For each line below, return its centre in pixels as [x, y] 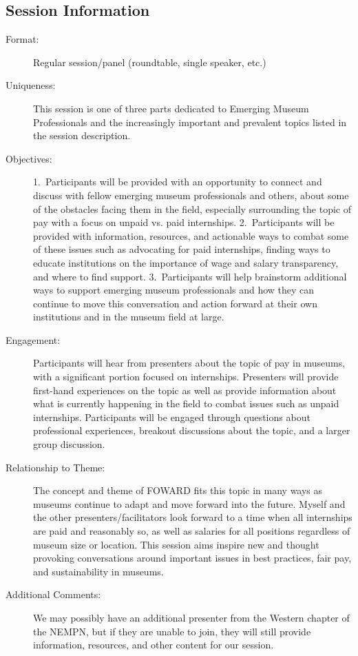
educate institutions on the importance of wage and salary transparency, [186, 262]
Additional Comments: [53, 594]
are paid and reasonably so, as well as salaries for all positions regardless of [192, 531]
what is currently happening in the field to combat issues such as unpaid [186, 403]
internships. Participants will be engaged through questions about [172, 417]
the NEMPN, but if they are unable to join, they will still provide [172, 631]
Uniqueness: [31, 85]
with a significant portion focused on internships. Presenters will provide [186, 377]
